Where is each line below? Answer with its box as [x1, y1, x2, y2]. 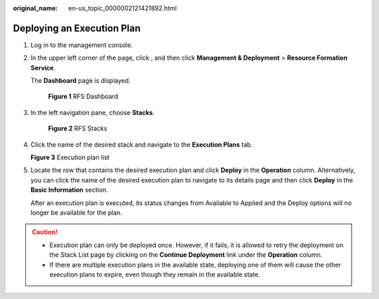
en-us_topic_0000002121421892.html [68, 4, 177, 12]
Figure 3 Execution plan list [30, 153, 110, 161]
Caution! [32, 228, 58, 237]
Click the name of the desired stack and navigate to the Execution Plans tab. [30, 140, 253, 149]
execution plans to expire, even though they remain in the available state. [49, 270, 260, 279]
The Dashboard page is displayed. [30, 77, 131, 85]
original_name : [13, 4, 58, 12]
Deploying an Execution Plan [13, 22, 141, 34]
